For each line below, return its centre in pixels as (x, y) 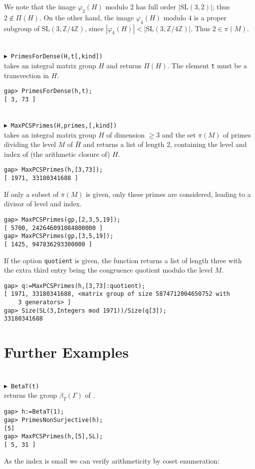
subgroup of (22, 28)
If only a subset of (31, 194)
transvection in (27, 75)
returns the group (31, 395)
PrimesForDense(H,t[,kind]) (57, 57)
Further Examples (66, 352)
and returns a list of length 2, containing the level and (165, 144)
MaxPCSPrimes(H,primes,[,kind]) (64, 126)
